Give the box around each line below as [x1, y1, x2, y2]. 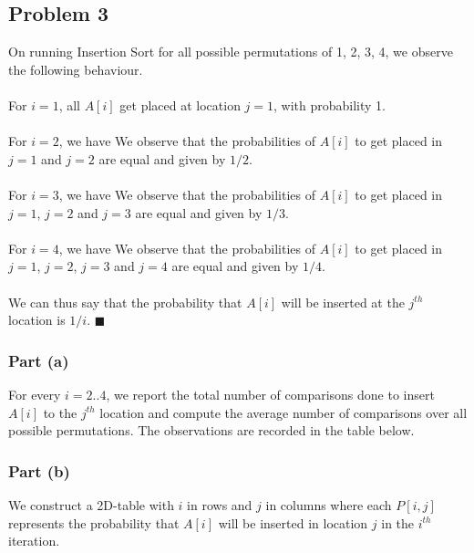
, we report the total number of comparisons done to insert [106, 384, 435, 403]
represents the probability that [8, 513, 180, 532]
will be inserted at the [281, 292, 405, 311]
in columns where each [265, 495, 392, 514]
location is [8, 310, 66, 329]
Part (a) [8, 349, 69, 371]
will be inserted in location [218, 513, 368, 532]
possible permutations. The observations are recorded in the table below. [8, 421, 415, 440]
